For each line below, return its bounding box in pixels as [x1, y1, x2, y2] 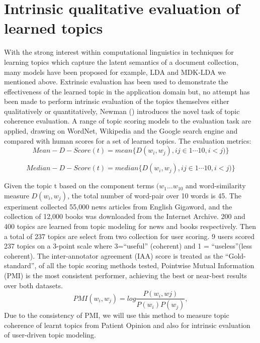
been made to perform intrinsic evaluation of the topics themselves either [4, 96, 229, 106]
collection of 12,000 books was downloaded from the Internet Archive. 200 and [4, 211, 245, 221]
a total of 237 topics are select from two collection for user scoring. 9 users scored [4, 231, 255, 241]
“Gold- [225, 250, 246, 261]
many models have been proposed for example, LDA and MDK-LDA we [4, 66, 226, 77]
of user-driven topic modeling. [4, 329, 96, 340]
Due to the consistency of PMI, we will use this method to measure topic [4, 310, 229, 320]
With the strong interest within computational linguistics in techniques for [4, 47, 234, 57]
